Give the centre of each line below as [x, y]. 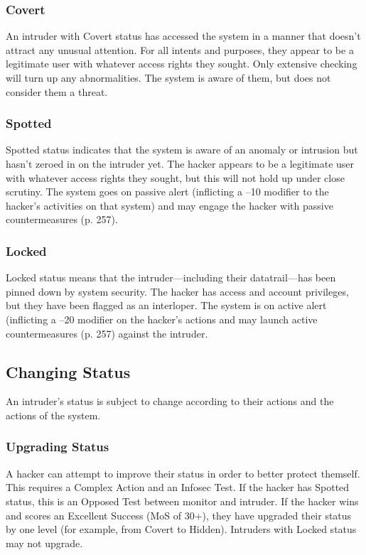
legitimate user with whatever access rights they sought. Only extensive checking [182, 64]
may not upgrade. [44, 543]
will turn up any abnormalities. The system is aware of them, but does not [168, 77]
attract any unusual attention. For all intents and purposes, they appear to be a [180, 49]
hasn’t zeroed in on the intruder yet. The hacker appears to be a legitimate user [180, 163]
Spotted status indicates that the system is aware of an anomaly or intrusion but [182, 150]
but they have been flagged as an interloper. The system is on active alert [166, 305]
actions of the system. [53, 415]
